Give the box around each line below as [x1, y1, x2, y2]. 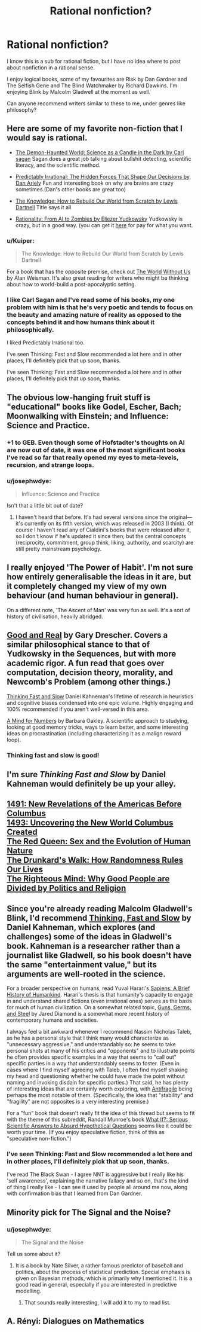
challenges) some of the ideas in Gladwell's [7, 931, 172, 942]
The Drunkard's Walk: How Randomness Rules [7, 855, 184, 865]
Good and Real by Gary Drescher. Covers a [7, 630, 168, 640]
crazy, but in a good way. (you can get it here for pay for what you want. [15, 221, 193, 228]
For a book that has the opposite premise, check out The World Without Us [7, 268, 191, 276]
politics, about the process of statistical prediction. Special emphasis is [15, 1269, 190, 1276]
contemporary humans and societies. [7, 1016, 98, 1024]
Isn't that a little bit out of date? [7, 502, 83, 509]
